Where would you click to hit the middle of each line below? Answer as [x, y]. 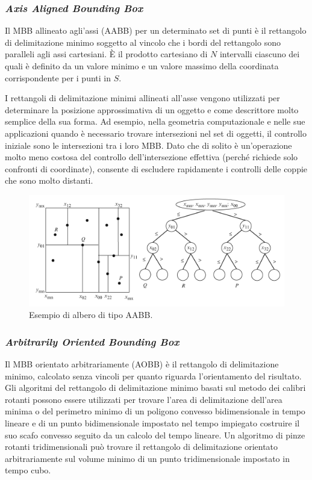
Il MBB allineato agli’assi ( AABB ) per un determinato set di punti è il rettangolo [156, 30]
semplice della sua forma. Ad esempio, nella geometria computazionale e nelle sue [155, 121]
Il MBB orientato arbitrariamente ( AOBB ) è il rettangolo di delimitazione [142, 364]
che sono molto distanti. [49, 180]
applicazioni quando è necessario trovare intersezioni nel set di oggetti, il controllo [156, 133]
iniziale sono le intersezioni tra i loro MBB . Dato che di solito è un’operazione [148, 145]
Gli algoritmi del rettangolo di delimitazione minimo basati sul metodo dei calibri [155, 388]
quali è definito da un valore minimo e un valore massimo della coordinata [142, 66]
